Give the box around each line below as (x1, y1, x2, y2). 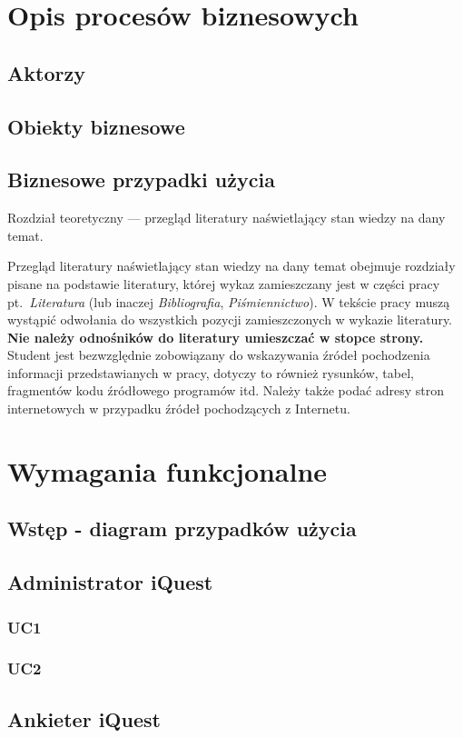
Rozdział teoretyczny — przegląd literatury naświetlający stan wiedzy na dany (7, 208, 446, 227)
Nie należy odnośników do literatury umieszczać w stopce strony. (7, 327, 424, 346)
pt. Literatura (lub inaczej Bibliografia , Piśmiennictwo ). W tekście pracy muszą (7, 292, 450, 311)
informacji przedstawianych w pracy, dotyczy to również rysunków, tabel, (7, 363, 414, 382)
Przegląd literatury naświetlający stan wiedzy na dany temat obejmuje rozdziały (7, 256, 456, 275)
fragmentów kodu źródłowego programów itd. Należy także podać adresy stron (7, 381, 445, 400)
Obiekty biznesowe (7, 112, 185, 140)
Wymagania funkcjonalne (7, 452, 328, 489)
